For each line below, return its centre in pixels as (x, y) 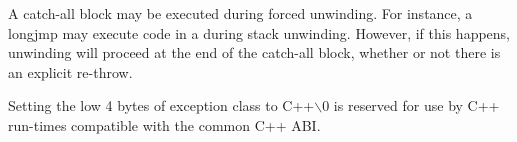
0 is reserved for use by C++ (411, 105)
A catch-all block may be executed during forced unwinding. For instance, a (240, 13)
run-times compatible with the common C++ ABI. (164, 124)
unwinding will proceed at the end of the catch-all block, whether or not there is (254, 52)
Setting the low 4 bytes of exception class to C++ (161, 105)
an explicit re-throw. (70, 71)
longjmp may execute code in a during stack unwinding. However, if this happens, (259, 32)
